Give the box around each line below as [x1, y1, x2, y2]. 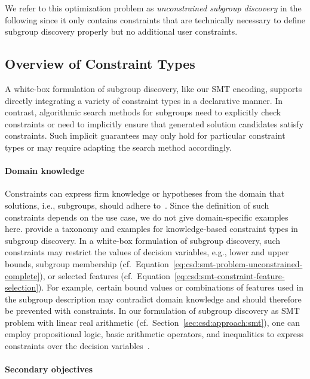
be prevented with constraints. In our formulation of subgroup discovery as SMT [5, 304, 300, 317]
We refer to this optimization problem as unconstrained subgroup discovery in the [5, 2, 302, 14]
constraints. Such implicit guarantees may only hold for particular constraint [5, 129, 286, 142]
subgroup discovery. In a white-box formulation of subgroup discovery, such [5, 234, 281, 246]
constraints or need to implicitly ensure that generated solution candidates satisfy [5, 117, 304, 130]
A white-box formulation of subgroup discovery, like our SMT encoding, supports [5, 82, 302, 94]
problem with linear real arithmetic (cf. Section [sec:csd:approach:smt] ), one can [5, 316, 300, 328]
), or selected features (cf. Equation [39, 269, 170, 282]
